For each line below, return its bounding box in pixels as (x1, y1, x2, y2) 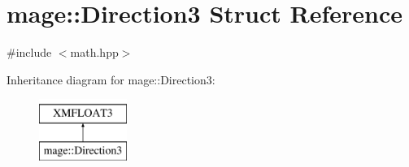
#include (7, 44, 52, 61)
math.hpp (70, 44, 119, 61)
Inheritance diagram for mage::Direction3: (7, 71, 215, 88)
